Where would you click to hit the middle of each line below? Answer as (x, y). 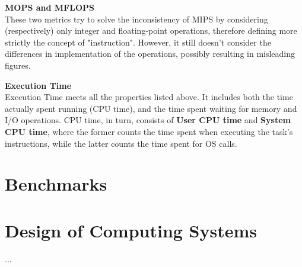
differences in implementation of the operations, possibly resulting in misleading (150, 54)
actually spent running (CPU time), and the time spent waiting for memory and (151, 108)
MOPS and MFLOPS (50, 7)
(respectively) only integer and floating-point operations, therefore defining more (151, 30)
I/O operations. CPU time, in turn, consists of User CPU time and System (148, 120)
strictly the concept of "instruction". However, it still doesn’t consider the (138, 42)
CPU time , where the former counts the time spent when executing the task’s (149, 131)
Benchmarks (56, 184)
